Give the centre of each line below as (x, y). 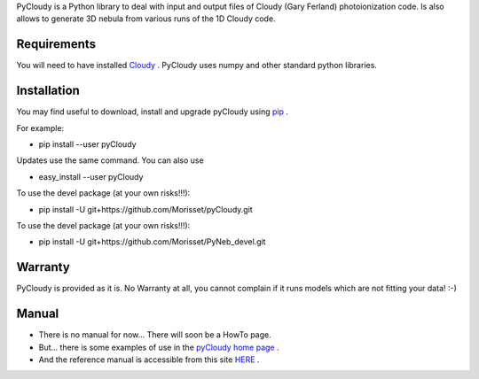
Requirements (56, 44)
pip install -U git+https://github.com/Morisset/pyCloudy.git (145, 209)
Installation (48, 91)
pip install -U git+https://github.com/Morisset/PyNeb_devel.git (152, 242)
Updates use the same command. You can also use (110, 160)
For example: (40, 128)
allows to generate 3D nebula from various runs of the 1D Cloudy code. (146, 19)
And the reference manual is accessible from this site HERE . (149, 360)
